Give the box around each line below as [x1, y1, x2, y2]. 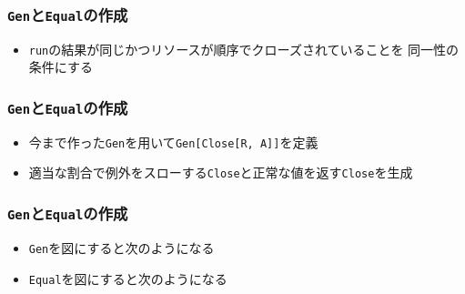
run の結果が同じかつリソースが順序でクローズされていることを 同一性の [28, 39, 460, 58]
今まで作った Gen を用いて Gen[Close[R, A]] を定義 [28, 132, 318, 151]
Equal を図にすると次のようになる [28, 269, 227, 288]
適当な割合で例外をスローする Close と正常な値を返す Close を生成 [28, 163, 413, 182]
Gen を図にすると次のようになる [28, 238, 215, 257]
